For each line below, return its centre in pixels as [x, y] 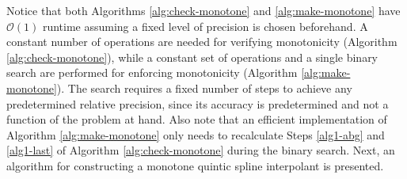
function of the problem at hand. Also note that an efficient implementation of [197, 119]
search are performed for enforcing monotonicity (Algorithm [152, 72]
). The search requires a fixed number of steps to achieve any [204, 88]
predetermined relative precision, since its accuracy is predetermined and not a [198, 103]
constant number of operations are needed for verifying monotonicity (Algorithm [202, 42]
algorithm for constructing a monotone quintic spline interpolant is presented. [195, 165]
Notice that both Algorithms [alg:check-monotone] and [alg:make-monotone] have [203, 10]
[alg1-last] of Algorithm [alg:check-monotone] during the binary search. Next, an [201, 150]
